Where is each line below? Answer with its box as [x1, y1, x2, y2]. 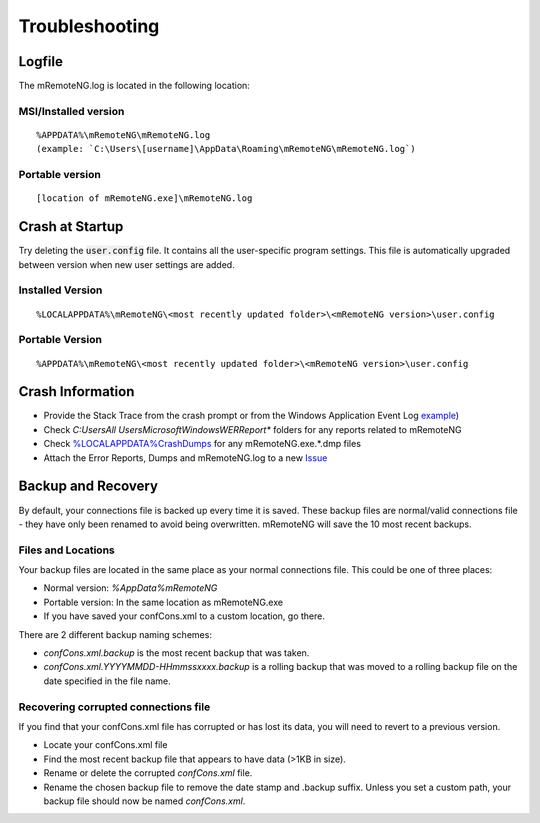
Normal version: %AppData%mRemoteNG [43, 582, 218, 594]
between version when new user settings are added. [18, 258, 235, 270]
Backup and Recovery [18, 478, 159, 495]
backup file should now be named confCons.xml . [43, 795, 246, 807]
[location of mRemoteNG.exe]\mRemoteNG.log [36, 193, 253, 204]
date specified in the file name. [43, 675, 171, 687]
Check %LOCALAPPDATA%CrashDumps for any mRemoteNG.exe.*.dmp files [43, 438, 362, 450]
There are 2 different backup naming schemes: [18, 628, 212, 640]
